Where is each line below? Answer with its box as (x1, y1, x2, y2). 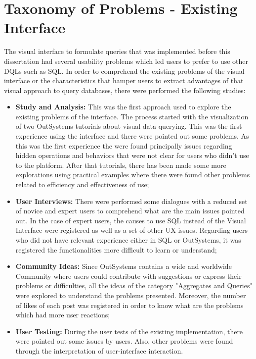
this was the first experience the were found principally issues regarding (15, 140, 232, 151)
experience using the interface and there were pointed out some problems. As (15, 131, 249, 141)
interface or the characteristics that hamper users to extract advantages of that (4, 75, 244, 86)
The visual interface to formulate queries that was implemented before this (4, 46, 230, 56)
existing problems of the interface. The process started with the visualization (15, 111, 249, 121)
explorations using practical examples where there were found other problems (15, 169, 250, 180)
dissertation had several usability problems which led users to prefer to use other (4, 55, 248, 66)
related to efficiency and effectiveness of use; (15, 179, 149, 190)
